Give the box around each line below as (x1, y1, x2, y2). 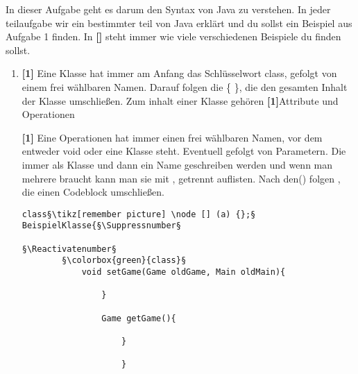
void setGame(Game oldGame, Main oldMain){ (81, 267, 286, 277)
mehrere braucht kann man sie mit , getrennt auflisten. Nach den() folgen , (22, 171, 341, 185)
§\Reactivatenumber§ (22, 244, 117, 254)
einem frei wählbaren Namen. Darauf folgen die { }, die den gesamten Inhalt (22, 79, 348, 94)
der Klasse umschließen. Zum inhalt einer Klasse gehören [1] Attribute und (22, 93, 339, 108)
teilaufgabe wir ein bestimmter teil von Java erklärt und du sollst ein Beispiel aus (6, 15, 352, 30)
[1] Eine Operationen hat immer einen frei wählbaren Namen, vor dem (22, 130, 323, 144)
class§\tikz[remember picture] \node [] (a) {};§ (22, 209, 256, 219)
